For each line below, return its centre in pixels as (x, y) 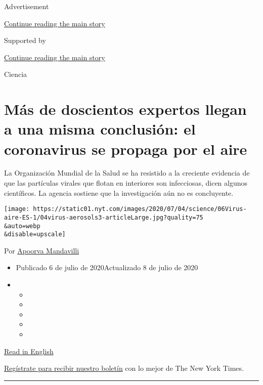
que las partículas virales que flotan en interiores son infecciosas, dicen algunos (126, 183)
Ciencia (16, 74)
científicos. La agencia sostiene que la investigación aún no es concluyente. (119, 192)
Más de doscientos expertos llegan (125, 109)
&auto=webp (22, 226)
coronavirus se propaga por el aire (126, 148)
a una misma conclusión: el (100, 129)
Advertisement (27, 6)
